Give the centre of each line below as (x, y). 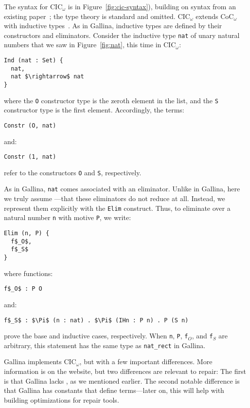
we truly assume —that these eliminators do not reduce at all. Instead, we (115, 198)
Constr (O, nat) (30, 125)
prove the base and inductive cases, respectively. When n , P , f (96, 336)
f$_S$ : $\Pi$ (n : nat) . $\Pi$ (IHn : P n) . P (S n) (96, 320)
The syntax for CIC (33, 6)
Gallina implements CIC (40, 362)
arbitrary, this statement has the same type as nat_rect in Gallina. (105, 345)
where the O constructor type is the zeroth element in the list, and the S (111, 100)
